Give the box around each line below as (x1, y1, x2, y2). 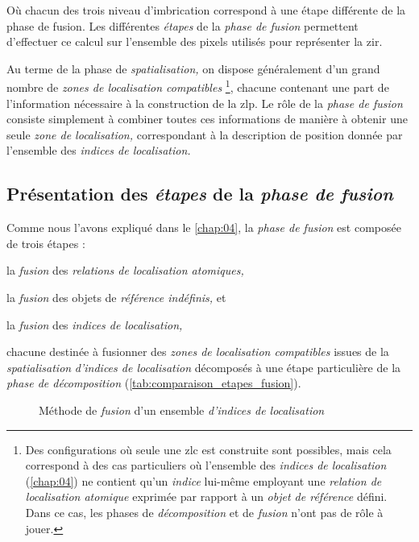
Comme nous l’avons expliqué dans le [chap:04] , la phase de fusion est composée (6, 219, 401, 236)
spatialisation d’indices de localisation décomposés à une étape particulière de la (6, 358, 401, 375)
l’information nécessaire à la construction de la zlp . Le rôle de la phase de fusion (6, 94, 403, 111)
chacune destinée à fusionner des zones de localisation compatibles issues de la (6, 343, 389, 360)
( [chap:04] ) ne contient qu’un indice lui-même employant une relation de (25, 472, 382, 489)
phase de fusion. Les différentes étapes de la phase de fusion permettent (6, 17, 359, 34)
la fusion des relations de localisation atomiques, (6, 262, 244, 279)
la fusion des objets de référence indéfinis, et (6, 288, 226, 305)
